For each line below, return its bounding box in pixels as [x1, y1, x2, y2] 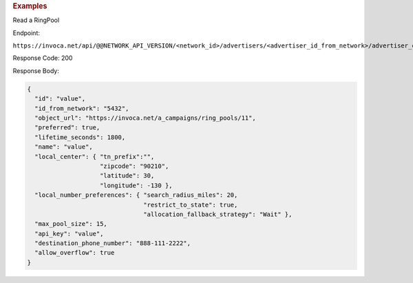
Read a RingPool [12, 16, 60, 24]
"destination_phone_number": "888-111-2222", [34, 240, 191, 247]
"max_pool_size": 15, [34, 220, 108, 228]
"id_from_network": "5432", [34, 104, 129, 112]
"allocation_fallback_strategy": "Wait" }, [143, 210, 293, 218]
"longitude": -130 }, [100, 181, 173, 189]
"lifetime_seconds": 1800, [34, 133, 126, 141]
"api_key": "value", [34, 229, 104, 238]
